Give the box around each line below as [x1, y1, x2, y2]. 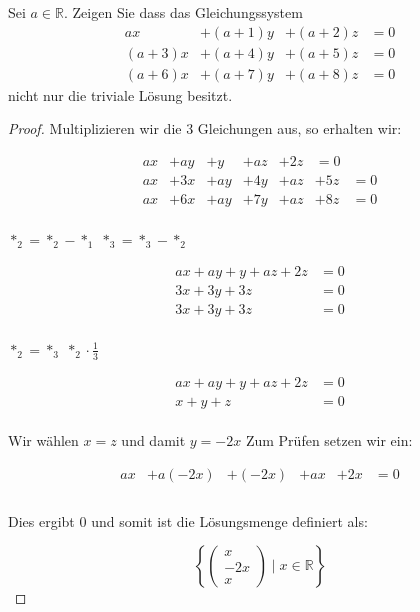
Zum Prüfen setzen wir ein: [245, 430, 413, 451]
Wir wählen [8, 430, 79, 451]
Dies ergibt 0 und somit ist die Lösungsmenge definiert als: [8, 510, 368, 531]
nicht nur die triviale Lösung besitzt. [8, 84, 233, 105]
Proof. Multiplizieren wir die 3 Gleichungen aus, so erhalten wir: [8, 118, 402, 139]
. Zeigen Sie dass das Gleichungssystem [64, 2, 303, 22]
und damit [121, 430, 186, 451]
